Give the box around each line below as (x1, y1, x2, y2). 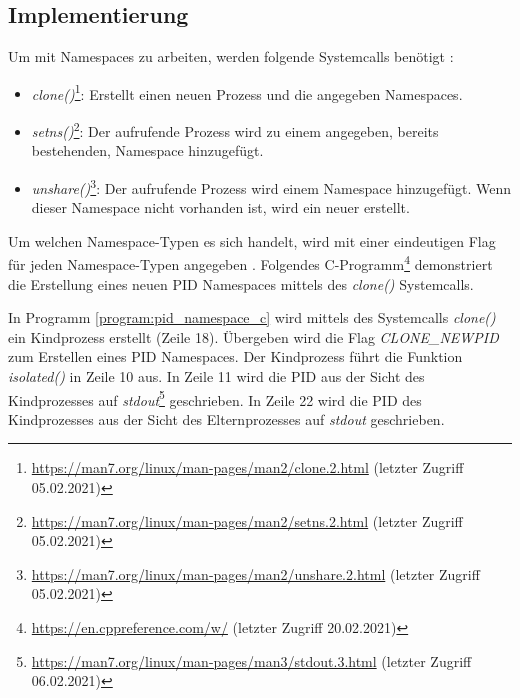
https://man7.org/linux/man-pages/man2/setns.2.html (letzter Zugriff (31, 510, 463, 531)
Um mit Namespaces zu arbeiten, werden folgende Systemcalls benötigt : (8, 46, 454, 67)
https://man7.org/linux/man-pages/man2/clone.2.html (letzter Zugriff (31, 457, 464, 478)
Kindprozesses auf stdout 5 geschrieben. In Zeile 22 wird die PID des (8, 386, 422, 410)
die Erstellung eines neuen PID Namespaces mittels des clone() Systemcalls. (8, 273, 474, 294)
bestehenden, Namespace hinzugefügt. (31, 140, 264, 161)
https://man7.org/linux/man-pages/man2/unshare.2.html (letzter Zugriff (31, 563, 480, 584)
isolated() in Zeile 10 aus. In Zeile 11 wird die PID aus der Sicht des (8, 365, 425, 386)
